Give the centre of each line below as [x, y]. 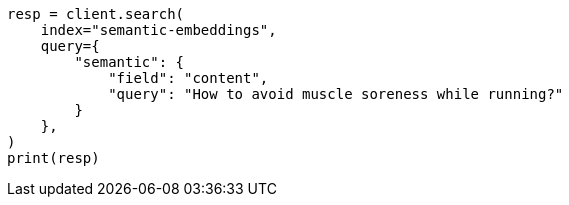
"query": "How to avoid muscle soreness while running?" [336, 94]
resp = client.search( [96, 14]
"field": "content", [188, 78]
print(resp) [53, 158]
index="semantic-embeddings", [158, 30]
